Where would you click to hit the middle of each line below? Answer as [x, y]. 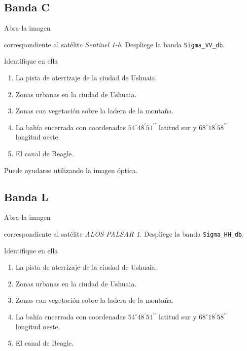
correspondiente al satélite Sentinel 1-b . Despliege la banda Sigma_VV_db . [114, 44]
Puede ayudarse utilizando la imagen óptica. [71, 170]
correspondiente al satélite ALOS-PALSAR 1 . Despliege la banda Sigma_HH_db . [124, 234]
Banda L [26, 196]
